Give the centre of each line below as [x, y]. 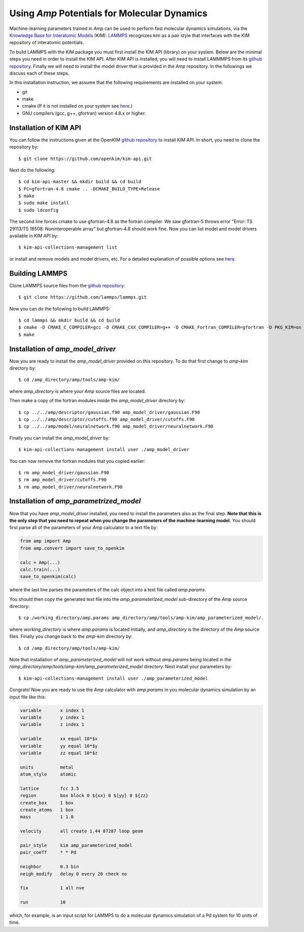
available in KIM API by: [34, 236]
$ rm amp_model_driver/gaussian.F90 [64, 473]
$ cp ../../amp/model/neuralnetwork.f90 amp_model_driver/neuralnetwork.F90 [116, 426]
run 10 [43, 902]
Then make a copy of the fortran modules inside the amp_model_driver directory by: [97, 401]
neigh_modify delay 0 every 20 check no [73, 874]
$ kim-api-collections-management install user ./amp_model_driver [104, 450]
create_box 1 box [47, 803]
